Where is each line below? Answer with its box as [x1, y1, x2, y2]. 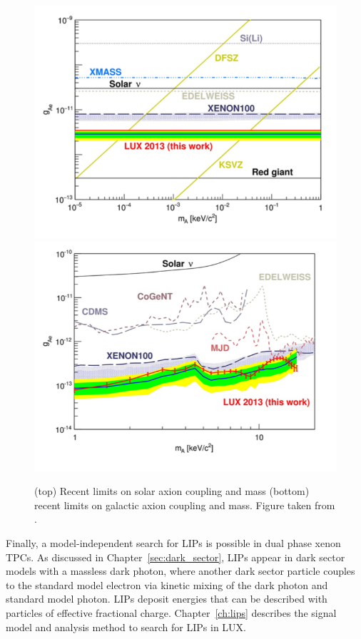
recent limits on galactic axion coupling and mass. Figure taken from [34, 497, 335, 512]
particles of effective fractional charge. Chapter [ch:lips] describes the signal [6, 605, 337, 620]
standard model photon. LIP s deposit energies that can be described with [6, 591, 327, 606]
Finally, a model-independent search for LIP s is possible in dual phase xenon [6, 536, 341, 551]
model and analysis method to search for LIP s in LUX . [6, 619, 247, 634]
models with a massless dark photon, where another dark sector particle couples [6, 563, 355, 578]
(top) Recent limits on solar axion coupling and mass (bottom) [34, 484, 310, 499]
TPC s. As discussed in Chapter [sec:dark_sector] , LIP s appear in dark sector [6, 549, 345, 564]
